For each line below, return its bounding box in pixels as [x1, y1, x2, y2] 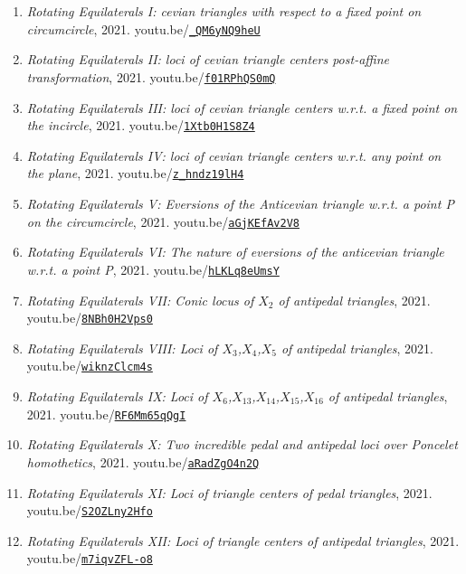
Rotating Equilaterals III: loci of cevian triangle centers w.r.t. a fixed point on [26, 98, 458, 117]
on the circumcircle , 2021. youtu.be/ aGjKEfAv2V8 [26, 212, 300, 231]
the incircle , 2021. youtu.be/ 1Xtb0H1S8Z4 [26, 116, 255, 135]
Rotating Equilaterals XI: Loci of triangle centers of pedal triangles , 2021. [26, 483, 433, 502]
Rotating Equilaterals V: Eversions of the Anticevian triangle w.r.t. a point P [26, 194, 454, 212]
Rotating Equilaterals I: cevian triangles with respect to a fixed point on [26, 2, 422, 20]
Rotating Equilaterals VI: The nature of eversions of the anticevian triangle [26, 242, 444, 261]
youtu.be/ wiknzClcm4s [26, 356, 153, 375]
